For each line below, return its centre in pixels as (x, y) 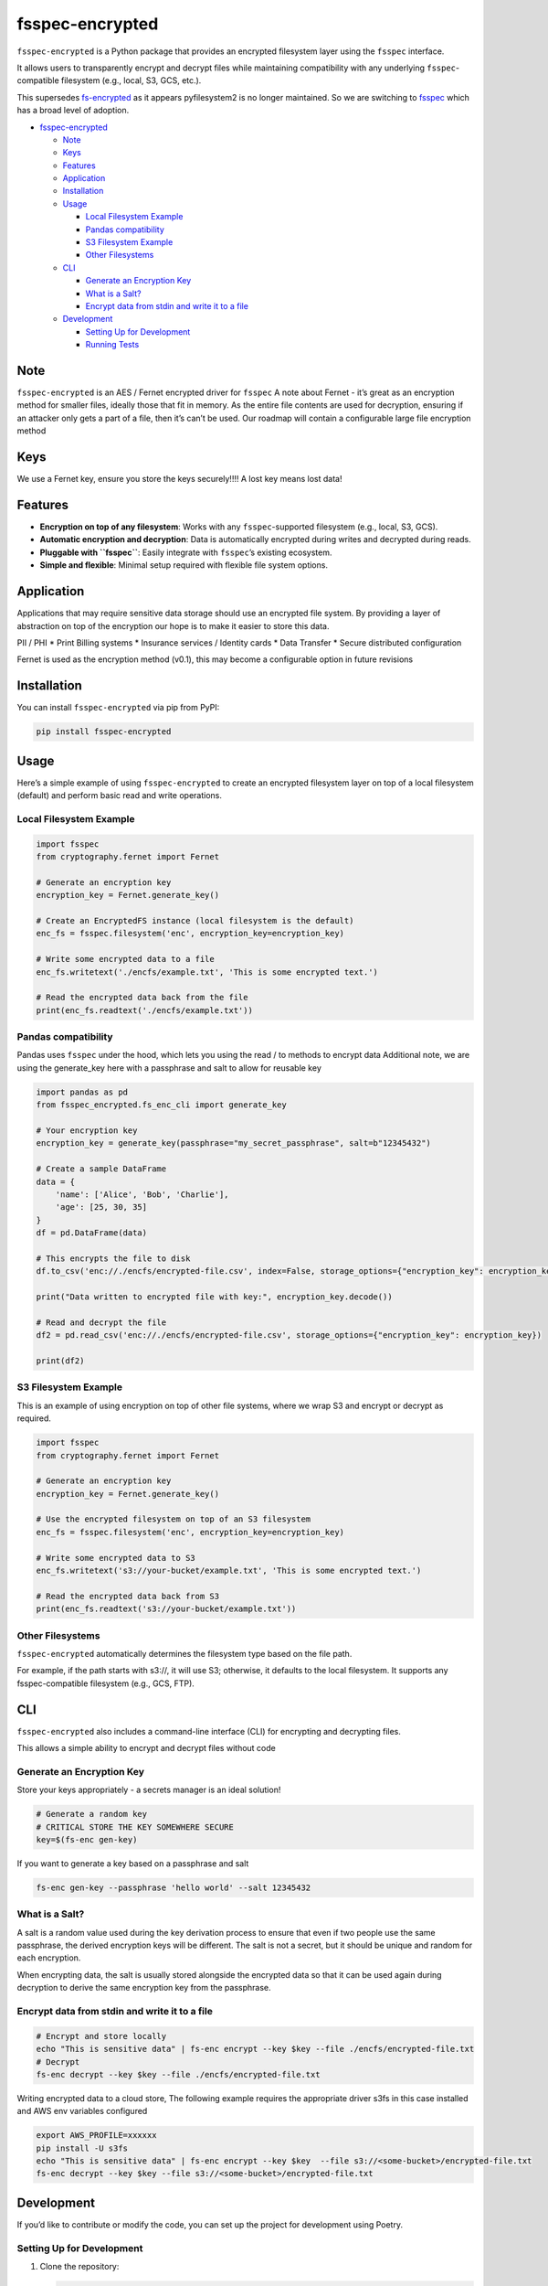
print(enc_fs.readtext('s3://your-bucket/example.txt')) (166, 1609)
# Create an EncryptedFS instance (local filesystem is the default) (195, 920)
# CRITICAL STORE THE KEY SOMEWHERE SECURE (135, 1827)
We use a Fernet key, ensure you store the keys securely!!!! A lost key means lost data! (179, 479)
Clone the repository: (79, 2267)
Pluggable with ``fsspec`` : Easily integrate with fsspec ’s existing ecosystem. (186, 552)
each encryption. (49, 1958)
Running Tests (112, 345)
